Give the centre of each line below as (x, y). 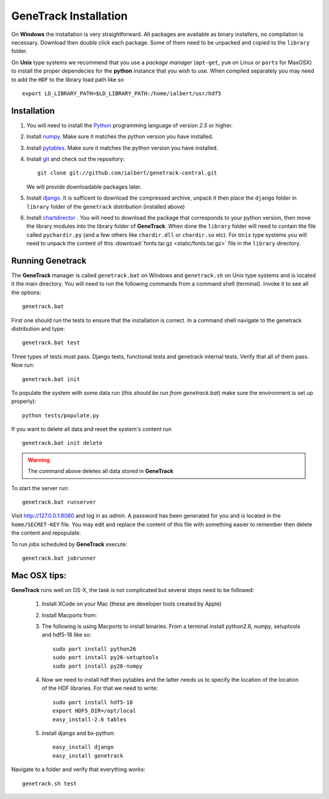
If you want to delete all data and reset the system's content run (91, 429)
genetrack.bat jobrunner (59, 558)
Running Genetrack (49, 260)
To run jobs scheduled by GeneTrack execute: (69, 544)
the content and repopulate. (46, 533)
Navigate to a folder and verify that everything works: (78, 770)
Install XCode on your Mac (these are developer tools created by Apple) (132, 604)
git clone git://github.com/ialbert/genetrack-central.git (127, 173)
